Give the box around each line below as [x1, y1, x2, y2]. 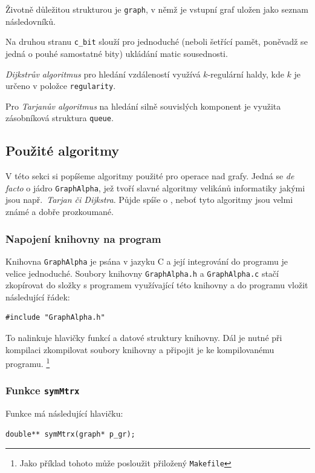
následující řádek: [5, 290, 70, 303]
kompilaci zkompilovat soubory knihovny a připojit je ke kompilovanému [5, 343, 274, 356]
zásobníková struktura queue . [5, 111, 114, 124]
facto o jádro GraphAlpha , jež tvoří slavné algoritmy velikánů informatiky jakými [5, 181, 305, 194]
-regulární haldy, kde [207, 67, 284, 80]
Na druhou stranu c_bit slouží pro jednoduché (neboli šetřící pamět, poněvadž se [5, 35, 308, 48]
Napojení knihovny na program [5, 231, 161, 246]
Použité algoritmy [5, 141, 120, 160]
